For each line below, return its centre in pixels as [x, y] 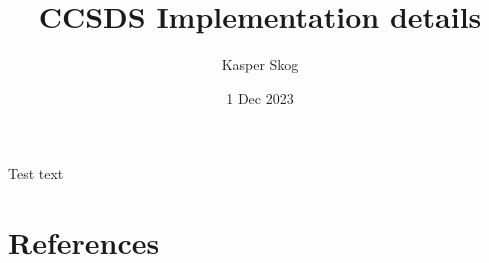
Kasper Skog [260, 64]
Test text [36, 173]
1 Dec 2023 [260, 97]
